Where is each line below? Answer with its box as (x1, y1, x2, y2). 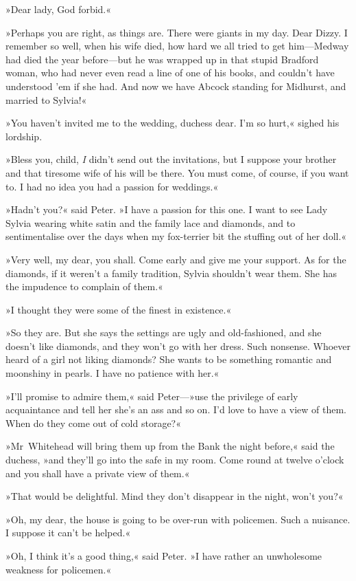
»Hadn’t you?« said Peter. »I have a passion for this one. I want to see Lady (5, 202, 328, 217)
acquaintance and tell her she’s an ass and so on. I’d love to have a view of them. (5, 402, 346, 417)
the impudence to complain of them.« (5, 279, 163, 294)
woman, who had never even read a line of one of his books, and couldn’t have (5, 65, 335, 80)
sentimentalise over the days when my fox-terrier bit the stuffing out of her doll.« (5, 229, 347, 243)
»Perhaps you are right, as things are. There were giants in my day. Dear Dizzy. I (5, 25, 348, 39)
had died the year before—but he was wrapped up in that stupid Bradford (5, 52, 319, 66)
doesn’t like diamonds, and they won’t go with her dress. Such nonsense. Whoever (5, 338, 351, 353)
